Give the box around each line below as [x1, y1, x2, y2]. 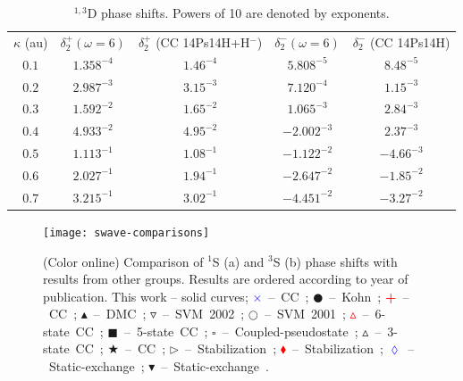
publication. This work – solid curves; [43, 286, 248, 305]
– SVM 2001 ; [264, 304, 346, 323]
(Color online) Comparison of [43, 252, 204, 270]
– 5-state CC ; [124, 321, 208, 340]
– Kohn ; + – [329, 286, 409, 305]
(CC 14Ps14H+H [156, 32, 250, 51]
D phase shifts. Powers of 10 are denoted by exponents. [87, 4, 390, 21]
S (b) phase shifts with [273, 252, 398, 270]
